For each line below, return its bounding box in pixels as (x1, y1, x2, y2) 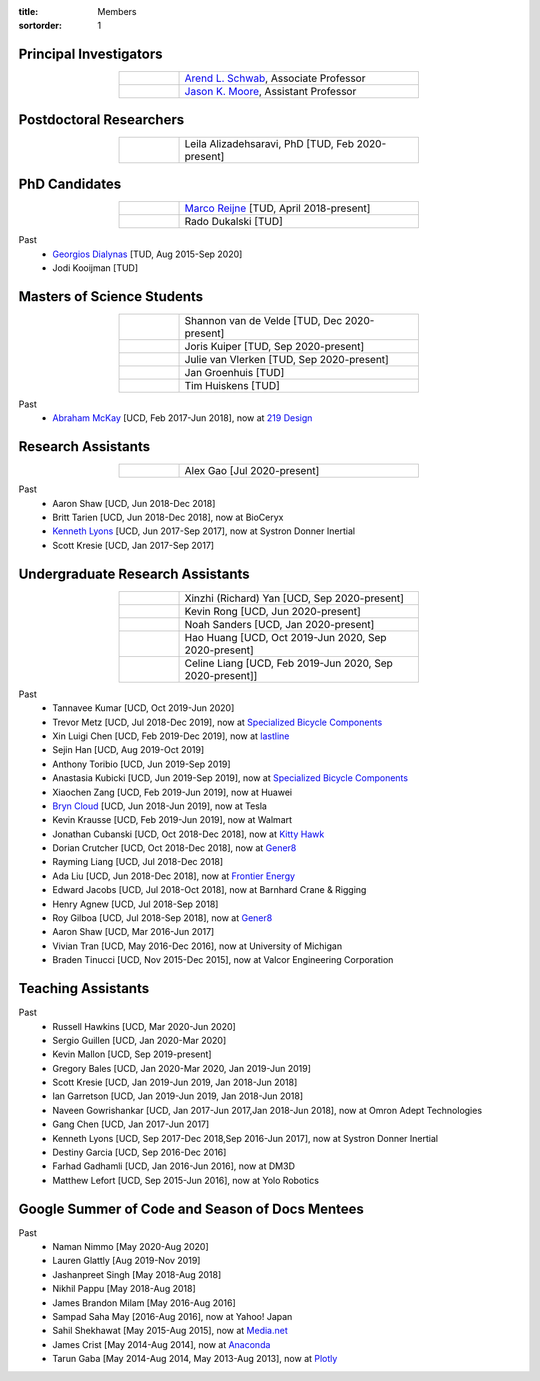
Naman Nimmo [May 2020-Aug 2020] (52, 1241, 209, 1253)
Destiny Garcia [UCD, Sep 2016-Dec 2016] (52, 1146, 227, 1159)
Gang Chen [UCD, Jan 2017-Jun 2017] (52, 1118, 210, 1130)
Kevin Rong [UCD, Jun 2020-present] (184, 604, 362, 618)
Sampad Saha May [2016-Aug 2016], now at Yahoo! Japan (52, 1311, 293, 1323)
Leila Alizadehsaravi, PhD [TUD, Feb (184, 136, 355, 150)
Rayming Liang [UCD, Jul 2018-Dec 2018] (52, 856, 224, 868)
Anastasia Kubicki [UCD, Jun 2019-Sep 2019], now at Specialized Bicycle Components (52, 772, 409, 784)
